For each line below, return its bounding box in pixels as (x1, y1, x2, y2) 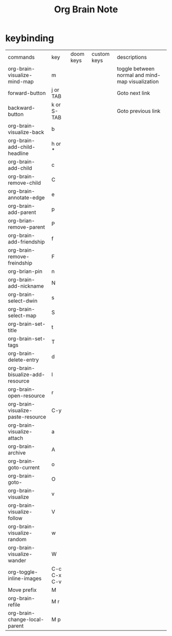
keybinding (5, 32, 54, 44)
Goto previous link (117, 107, 161, 114)
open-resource (8, 392, 45, 399)
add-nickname (8, 282, 44, 289)
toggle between (117, 65, 155, 72)
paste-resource (8, 413, 46, 420)
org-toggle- (8, 568, 38, 575)
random (8, 535, 27, 543)
